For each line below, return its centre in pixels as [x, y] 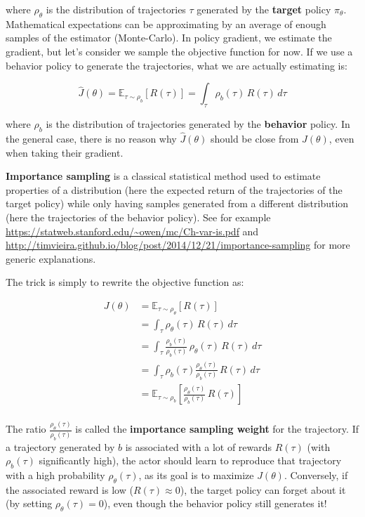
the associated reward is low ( [69, 489]
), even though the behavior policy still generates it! [215, 503]
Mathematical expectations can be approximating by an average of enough [166, 24]
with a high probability [55, 475]
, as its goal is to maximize [196, 475]
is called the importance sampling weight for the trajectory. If [217, 429]
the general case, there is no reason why [91, 138]
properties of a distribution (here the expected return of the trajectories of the [174, 189]
